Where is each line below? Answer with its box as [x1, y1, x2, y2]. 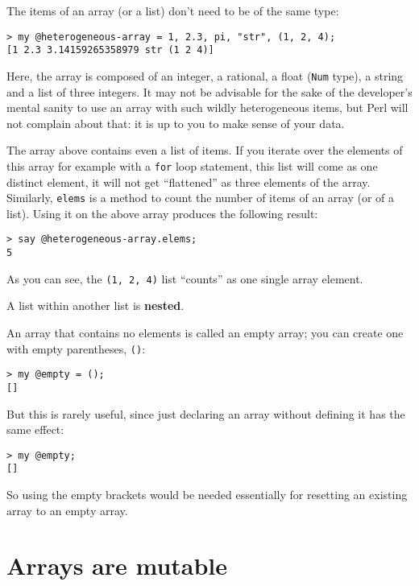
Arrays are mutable [6, 549, 228, 582]
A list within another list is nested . [6, 297, 185, 314]
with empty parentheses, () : [6, 340, 146, 357]
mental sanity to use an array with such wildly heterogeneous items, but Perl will [6, 99, 409, 116]
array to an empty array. [6, 501, 128, 518]
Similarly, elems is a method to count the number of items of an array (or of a [6, 189, 395, 206]
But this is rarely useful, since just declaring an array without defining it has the [6, 405, 405, 422]
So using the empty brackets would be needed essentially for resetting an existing [6, 486, 408, 503]
